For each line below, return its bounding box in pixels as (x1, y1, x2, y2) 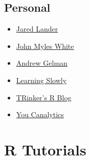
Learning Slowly (16, 74, 67, 85)
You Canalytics (16, 109, 64, 120)
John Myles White (16, 40, 74, 51)
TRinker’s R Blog (16, 92, 72, 102)
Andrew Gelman (16, 58, 67, 68)
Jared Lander (16, 23, 58, 34)
